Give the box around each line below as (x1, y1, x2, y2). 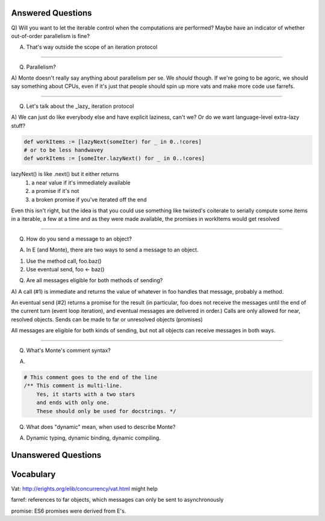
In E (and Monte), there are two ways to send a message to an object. (26, 246, 199, 253)
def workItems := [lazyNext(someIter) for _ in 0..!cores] (23, 138, 202, 145)
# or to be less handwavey (23, 147, 104, 154)
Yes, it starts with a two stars (36, 391, 135, 397)
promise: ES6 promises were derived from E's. (11, 507, 126, 514)
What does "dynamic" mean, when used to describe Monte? (26, 423, 176, 431)
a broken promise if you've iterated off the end (31, 196, 147, 203)
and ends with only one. (36, 399, 110, 406)
